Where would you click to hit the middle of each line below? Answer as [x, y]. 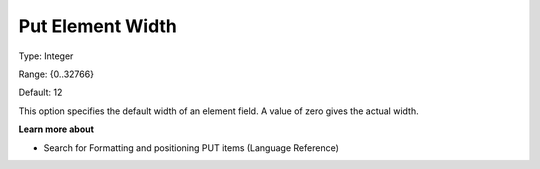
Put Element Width [97, 26]
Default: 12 [40, 92]
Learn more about [56, 129]
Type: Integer [46, 56]
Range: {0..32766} [56, 74]
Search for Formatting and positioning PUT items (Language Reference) [191, 147]
